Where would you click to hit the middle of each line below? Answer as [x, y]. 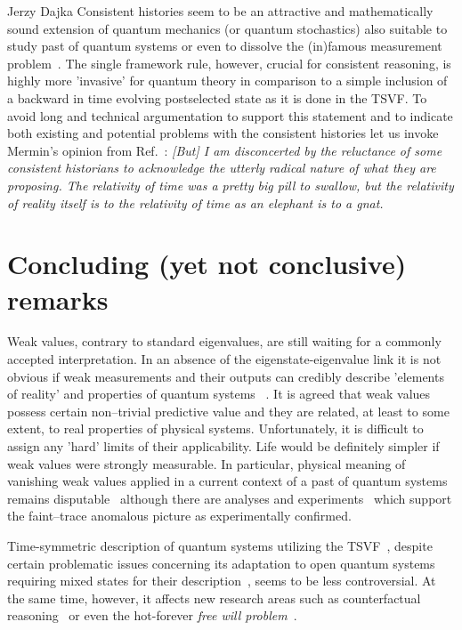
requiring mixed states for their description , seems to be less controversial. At [222, 581]
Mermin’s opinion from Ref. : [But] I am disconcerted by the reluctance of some [225, 150]
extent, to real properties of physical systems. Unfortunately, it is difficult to [215, 428]
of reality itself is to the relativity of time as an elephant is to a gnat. [195, 202]
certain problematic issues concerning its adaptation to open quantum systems [221, 563]
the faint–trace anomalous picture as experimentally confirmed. [179, 516]
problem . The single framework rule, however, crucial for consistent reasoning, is [229, 63]
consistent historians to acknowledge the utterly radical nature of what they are [222, 168]
